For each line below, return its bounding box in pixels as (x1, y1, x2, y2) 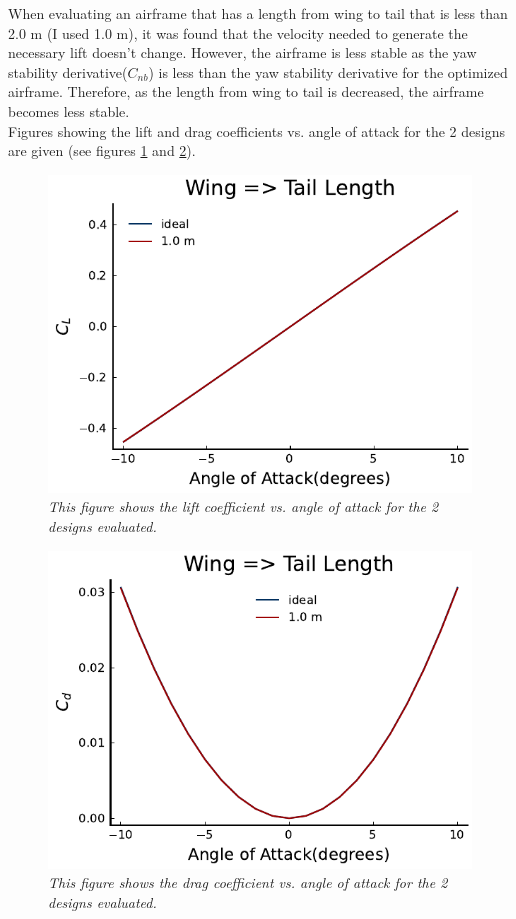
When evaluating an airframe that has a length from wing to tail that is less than (8, 3, 508, 23)
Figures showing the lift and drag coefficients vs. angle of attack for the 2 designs (8, 120, 505, 141)
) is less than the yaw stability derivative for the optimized (148, 61, 508, 82)
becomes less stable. (8, 100, 130, 121)
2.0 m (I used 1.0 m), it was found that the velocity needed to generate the (8, 22, 468, 43)
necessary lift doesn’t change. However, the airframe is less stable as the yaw (8, 42, 477, 63)
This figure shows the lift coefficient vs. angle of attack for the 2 (48, 496, 439, 517)
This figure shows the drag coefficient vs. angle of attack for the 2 (48, 872, 448, 893)
